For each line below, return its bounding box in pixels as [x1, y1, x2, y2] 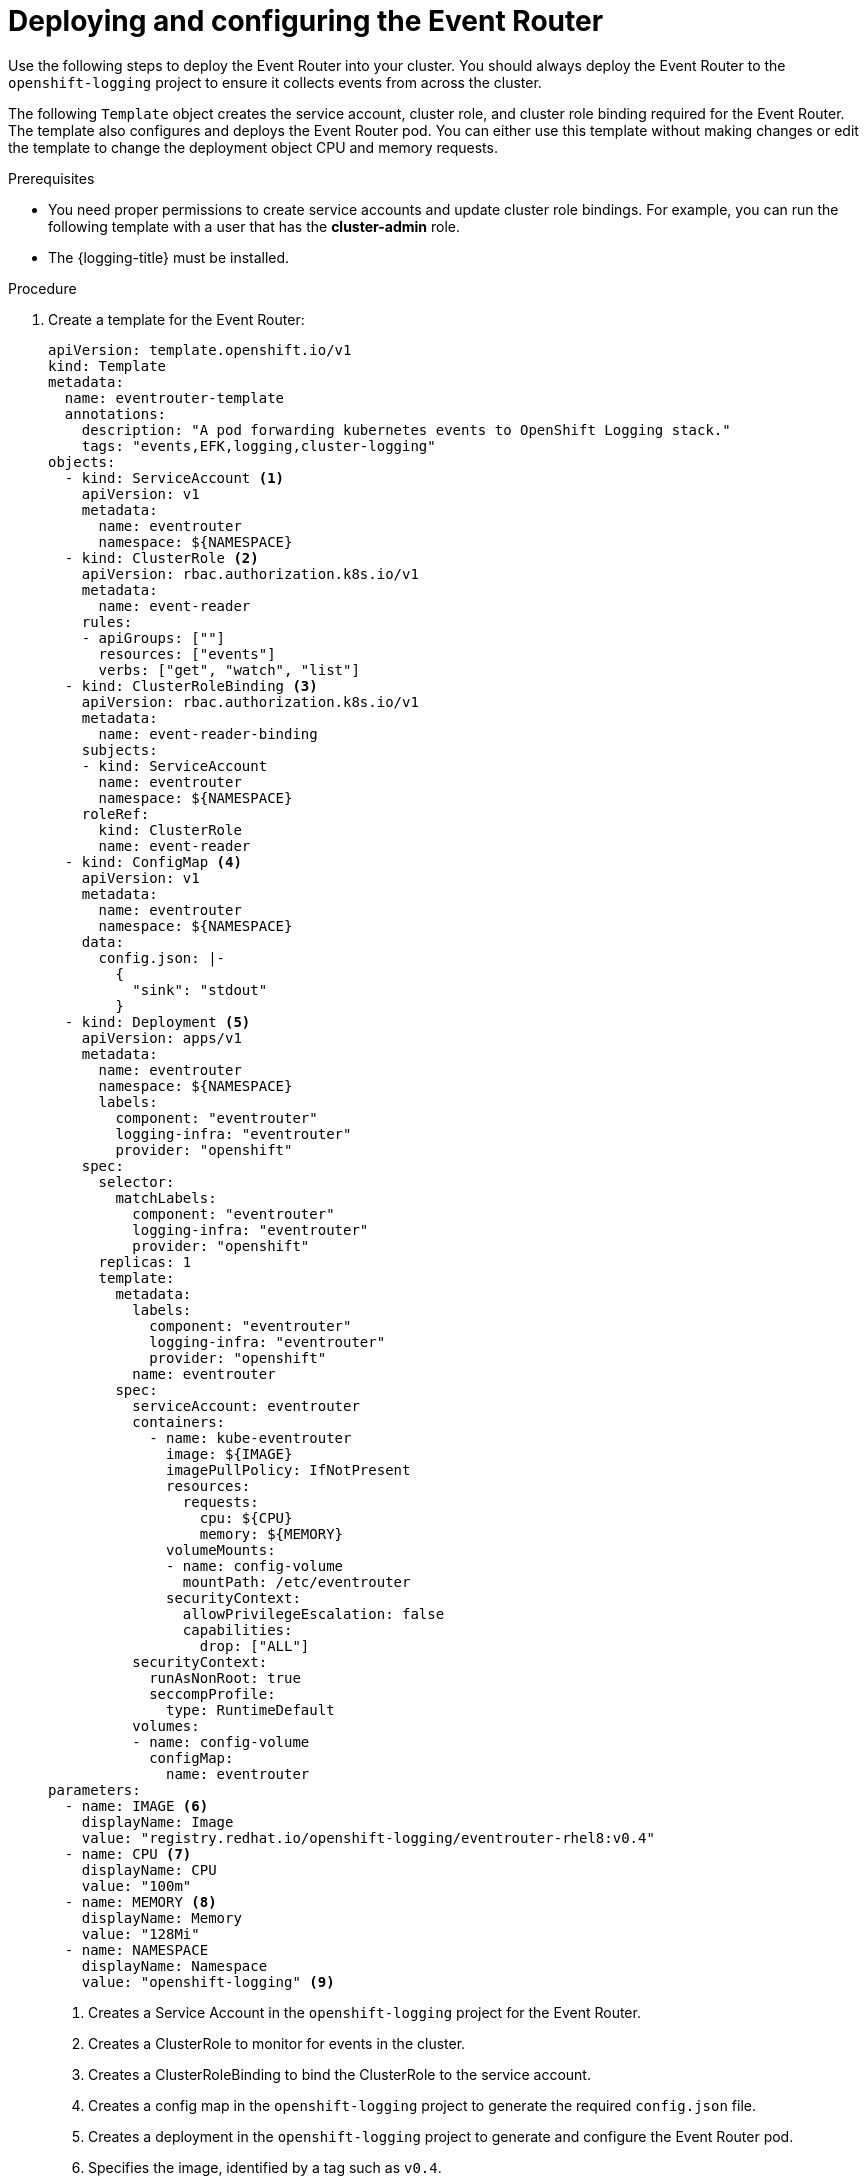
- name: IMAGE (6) [64, 1797, 209, 1814]
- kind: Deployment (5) [64, 1013, 251, 1030]
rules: [81, 613, 133, 630]
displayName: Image [81, 1813, 234, 1830]
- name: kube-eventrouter [149, 1429, 352, 1446]
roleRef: [81, 805, 150, 822]
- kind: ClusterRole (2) [64, 549, 259, 566]
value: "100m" [81, 1877, 192, 1894]
